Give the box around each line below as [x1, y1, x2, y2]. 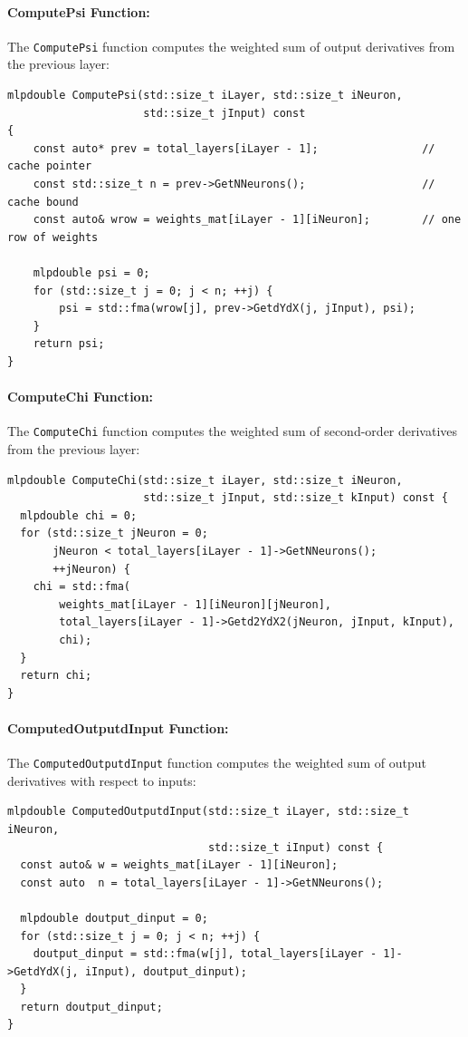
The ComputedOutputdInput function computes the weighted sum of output [7, 753, 427, 772]
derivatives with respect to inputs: [7, 770, 196, 790]
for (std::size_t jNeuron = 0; [20, 527, 208, 540]
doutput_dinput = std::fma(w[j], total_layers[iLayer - [33, 947, 377, 961]
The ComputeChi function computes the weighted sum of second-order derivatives [7, 422, 458, 441]
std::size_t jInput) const [143, 106, 306, 120]
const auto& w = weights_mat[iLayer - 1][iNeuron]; [20, 858, 339, 872]
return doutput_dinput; [20, 1000, 163, 1013]
